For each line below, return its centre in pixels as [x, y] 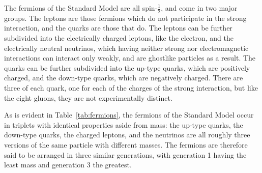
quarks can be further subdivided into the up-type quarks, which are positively [127, 67]
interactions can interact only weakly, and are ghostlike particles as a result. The [130, 58]
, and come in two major [199, 8]
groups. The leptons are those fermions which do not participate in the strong [125, 18]
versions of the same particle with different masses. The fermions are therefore [126, 144]
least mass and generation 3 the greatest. [68, 165]
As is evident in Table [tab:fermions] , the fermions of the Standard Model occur [129, 115]
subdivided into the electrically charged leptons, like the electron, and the [119, 38]
